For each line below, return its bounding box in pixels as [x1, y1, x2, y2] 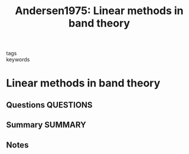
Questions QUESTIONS [6, 100, 93, 110]
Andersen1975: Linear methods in [14, 4, 184, 18]
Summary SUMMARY [6, 120, 87, 130]
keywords [6, 56, 30, 63]
